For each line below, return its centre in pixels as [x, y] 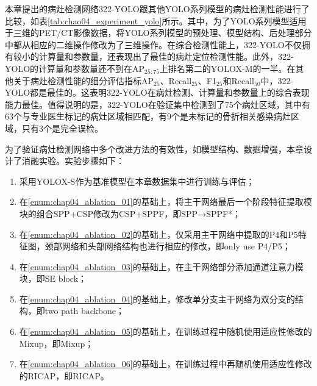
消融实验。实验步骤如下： [73, 161]
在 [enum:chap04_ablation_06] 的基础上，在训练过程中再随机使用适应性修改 [166, 364]
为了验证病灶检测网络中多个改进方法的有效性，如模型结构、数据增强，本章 [154, 148]
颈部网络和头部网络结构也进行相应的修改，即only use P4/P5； [168, 246]
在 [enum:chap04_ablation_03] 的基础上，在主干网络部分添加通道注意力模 [161, 266]
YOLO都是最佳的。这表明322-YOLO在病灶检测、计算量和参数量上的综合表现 [157, 92]
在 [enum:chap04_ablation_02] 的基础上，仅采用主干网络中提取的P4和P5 [158, 234]
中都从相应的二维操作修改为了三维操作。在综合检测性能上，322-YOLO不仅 [153, 44]
